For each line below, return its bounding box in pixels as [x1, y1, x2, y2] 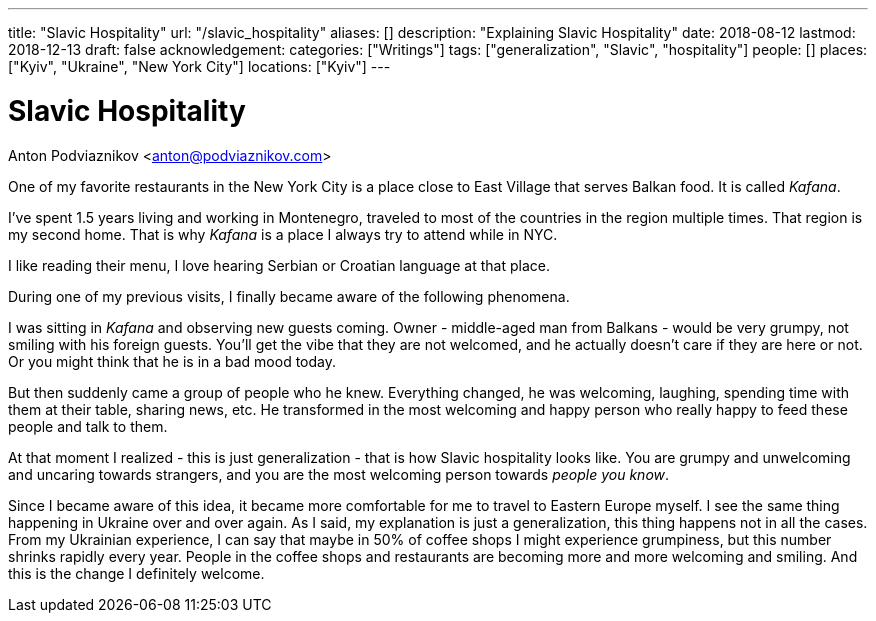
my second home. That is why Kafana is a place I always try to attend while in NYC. [8, 225, 558, 243]
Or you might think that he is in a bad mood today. [8, 352, 337, 370]
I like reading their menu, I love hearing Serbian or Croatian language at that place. [8, 256, 550, 274]
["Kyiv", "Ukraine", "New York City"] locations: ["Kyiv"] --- [8, 58, 391, 75]
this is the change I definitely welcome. [8, 564, 265, 582]
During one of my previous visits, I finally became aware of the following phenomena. [8, 287, 570, 305]
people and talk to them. [8, 417, 168, 435]
